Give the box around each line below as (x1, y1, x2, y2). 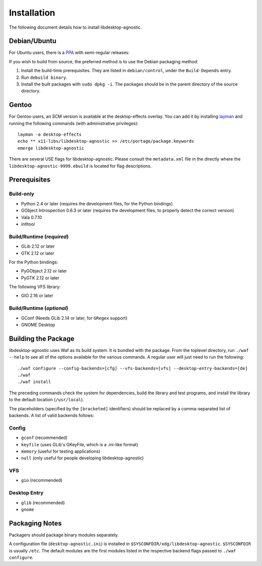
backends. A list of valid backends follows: (9, 413, 95, 419)
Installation (9, 7, 55, 18)
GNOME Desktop (21, 322, 55, 328)
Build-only (9, 190, 34, 197)
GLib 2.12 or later (21, 243, 55, 249)
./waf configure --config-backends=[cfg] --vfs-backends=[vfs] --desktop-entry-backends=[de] (17, 365, 248, 371)
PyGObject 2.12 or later (21, 268, 67, 274)
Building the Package (9, 334, 75, 343)
